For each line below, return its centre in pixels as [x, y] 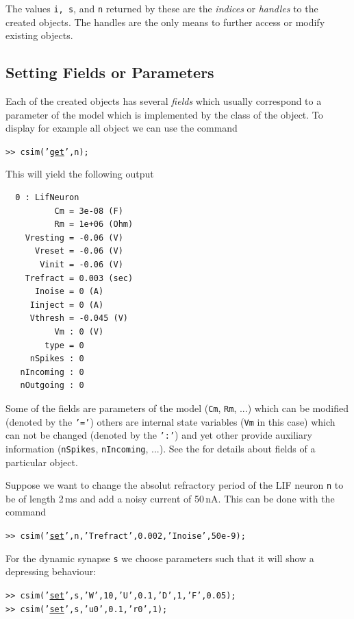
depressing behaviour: [51, 571]
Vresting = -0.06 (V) [74, 238]
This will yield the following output [80, 174]
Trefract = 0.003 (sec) [79, 278]
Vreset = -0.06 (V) [79, 251]
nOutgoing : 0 [52, 386]
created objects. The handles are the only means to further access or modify [165, 22]
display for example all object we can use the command [122, 128]
